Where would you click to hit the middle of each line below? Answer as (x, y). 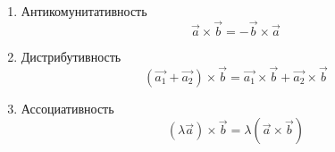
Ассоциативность (67, 108)
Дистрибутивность (71, 56)
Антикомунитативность (84, 11)
